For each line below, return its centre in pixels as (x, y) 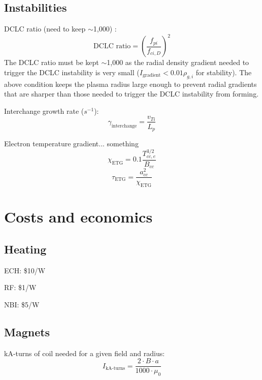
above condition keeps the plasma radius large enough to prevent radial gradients (130, 84)
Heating (25, 249)
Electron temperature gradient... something (71, 143)
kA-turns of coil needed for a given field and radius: (85, 353)
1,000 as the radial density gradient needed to (178, 62)
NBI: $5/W (22, 304)
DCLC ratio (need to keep (45, 29)
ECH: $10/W (25, 270)
